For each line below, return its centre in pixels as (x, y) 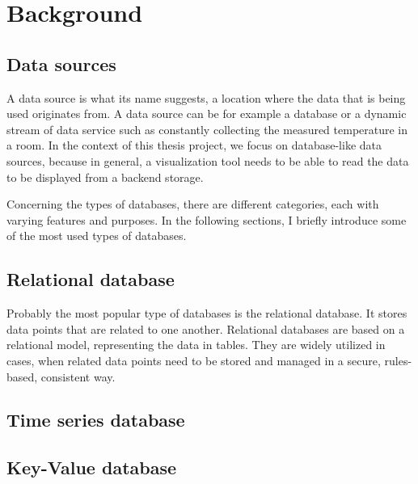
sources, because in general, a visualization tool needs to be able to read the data (208, 160)
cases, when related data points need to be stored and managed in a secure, (194, 360)
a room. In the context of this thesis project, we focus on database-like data (194, 145)
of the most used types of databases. (97, 236)
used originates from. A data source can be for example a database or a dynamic (207, 114)
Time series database (96, 420)
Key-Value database (92, 467)
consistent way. (78, 376)
